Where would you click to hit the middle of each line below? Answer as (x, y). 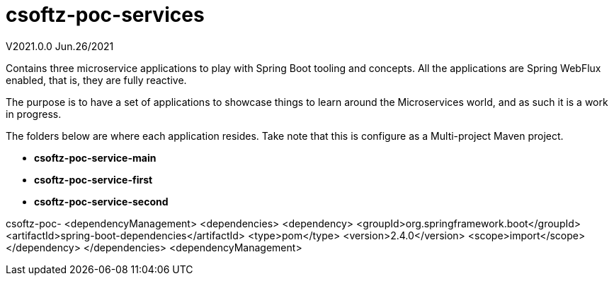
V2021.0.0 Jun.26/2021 (60, 46)
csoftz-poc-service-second (101, 201)
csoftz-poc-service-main (95, 157)
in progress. (34, 114)
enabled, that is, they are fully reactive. (96, 80)
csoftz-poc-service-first (93, 179)
